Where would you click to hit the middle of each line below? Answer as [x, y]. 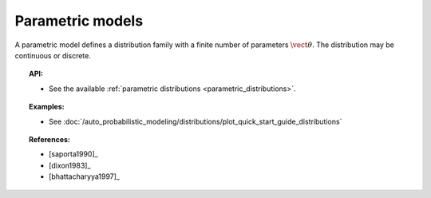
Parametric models [79, 21]
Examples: [47, 107]
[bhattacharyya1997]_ [84, 176]
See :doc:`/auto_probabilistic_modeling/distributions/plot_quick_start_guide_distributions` [196, 121]
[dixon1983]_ [70, 165]
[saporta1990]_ [74, 154]
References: [50, 139]
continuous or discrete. [53, 55]
